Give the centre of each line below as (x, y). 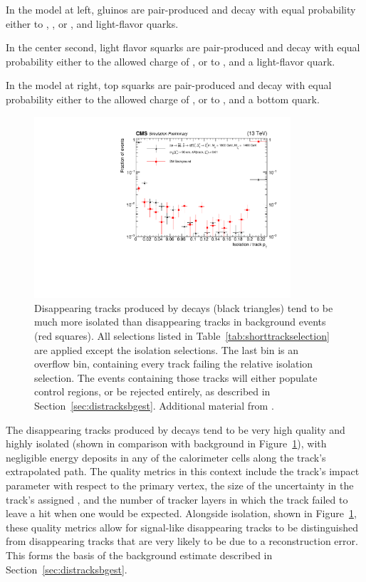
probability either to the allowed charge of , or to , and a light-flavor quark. (171, 61)
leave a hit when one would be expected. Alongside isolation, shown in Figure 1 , (181, 513)
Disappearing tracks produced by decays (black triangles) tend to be (184, 307)
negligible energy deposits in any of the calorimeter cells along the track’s (166, 457)
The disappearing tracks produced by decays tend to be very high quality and (176, 429)
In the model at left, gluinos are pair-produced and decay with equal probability (181, 9)
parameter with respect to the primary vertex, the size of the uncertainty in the (180, 485)
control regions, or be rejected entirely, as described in (152, 391)
